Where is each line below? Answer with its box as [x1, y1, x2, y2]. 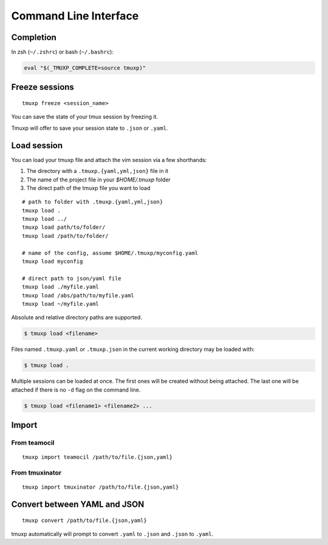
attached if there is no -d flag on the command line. [11, 386, 141, 393]
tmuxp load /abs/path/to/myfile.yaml [22, 292, 135, 299]
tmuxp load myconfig [22, 258, 83, 265]
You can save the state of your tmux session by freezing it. [11, 113, 158, 121]
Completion [11, 32, 57, 42]
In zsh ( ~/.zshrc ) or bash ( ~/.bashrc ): [11, 49, 114, 56]
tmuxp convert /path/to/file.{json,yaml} [22, 516, 147, 524]
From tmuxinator [11, 469, 62, 477]
